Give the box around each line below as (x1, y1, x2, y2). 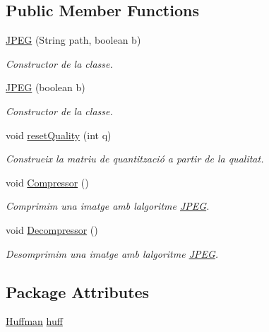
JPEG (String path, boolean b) (6, 32, 141, 47)
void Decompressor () (6, 222, 98, 237)
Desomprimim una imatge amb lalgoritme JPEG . (6, 246, 219, 261)
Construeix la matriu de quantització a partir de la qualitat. (6, 151, 264, 166)
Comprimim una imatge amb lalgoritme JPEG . (6, 198, 210, 213)
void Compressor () (6, 174, 89, 189)
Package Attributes (6, 280, 150, 302)
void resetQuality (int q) (6, 127, 112, 142)
